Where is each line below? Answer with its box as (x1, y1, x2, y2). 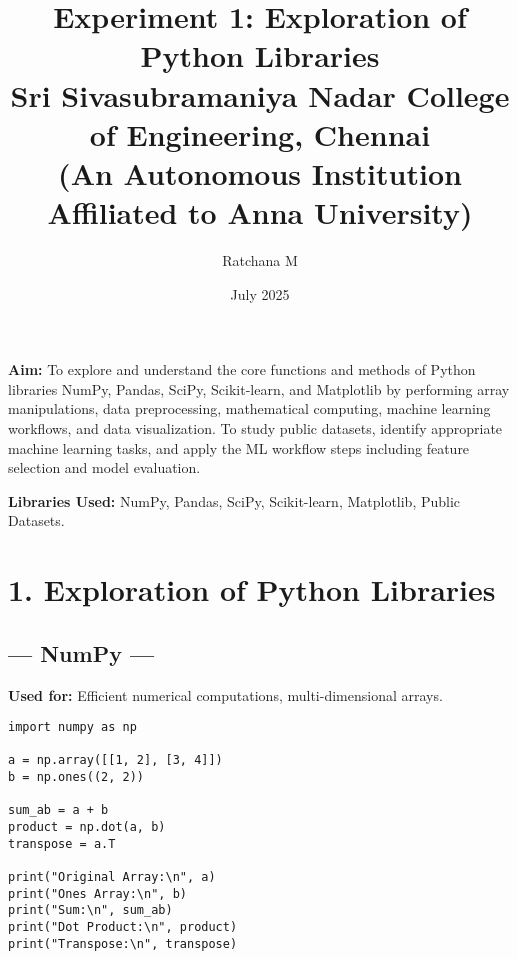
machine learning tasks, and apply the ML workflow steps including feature (8, 437, 470, 458)
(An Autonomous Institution (58, 152, 462, 193)
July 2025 (230, 283, 290, 304)
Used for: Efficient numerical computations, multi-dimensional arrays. (8, 684, 443, 705)
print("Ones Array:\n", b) (8, 886, 187, 901)
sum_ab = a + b (8, 803, 109, 818)
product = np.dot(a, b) (8, 820, 166, 835)
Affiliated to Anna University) (47, 192, 473, 233)
